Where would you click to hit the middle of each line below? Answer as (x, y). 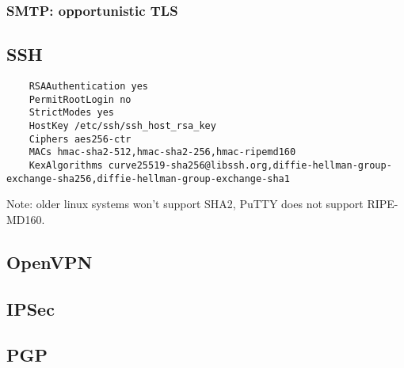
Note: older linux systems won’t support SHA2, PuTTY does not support (185, 204)
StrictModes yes (72, 113)
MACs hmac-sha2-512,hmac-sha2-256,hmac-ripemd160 (162, 152)
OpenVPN (50, 262)
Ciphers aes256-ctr (80, 139)
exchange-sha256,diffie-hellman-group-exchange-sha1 (148, 178)
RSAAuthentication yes (88, 87)
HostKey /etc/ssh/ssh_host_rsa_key (122, 126)
